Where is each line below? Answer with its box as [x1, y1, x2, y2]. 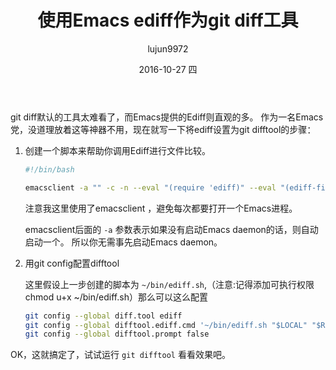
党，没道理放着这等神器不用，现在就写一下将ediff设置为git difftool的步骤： [10, 123, 317, 135]
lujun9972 [147, 42, 189, 55]
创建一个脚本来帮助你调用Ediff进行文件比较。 [24, 144, 211, 156]
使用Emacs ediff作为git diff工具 [37, 9, 299, 32]
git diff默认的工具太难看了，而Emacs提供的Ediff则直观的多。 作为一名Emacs [10, 111, 324, 123]
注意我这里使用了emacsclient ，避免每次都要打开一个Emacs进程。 [24, 202, 298, 214]
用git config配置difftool [24, 257, 120, 269]
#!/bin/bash [24, 164, 75, 175]
